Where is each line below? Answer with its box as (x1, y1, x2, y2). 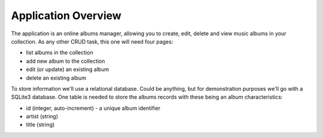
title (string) (26, 121, 55, 128)
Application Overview (11, 9, 122, 22)
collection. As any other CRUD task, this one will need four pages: (11, 38, 173, 45)
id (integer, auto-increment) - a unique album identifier (26, 105, 161, 112)
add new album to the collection (26, 57, 105, 65)
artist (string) (26, 113, 59, 120)
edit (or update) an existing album (26, 66, 109, 73)
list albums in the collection (26, 49, 93, 56)
